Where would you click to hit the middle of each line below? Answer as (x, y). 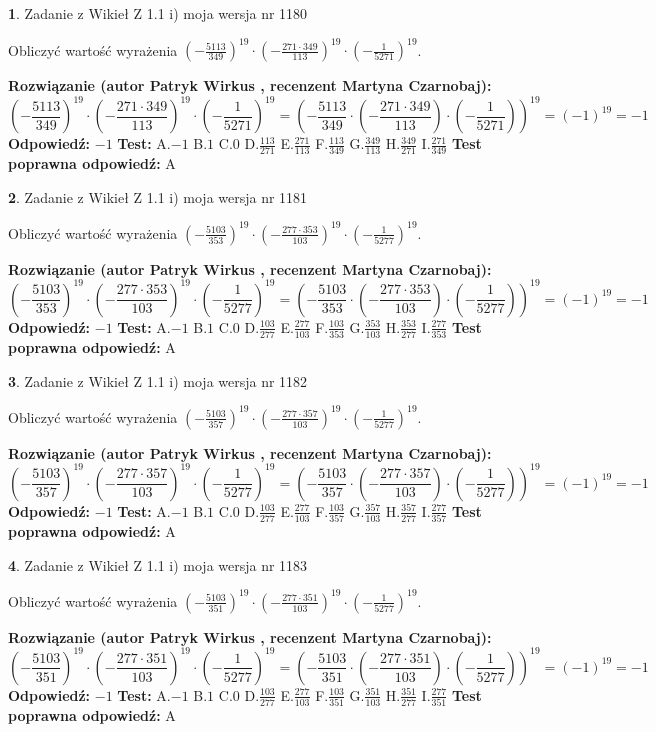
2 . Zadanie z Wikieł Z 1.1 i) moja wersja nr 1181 (158, 196)
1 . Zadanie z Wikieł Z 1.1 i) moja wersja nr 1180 (158, 13)
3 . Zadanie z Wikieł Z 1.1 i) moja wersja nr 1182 (158, 380)
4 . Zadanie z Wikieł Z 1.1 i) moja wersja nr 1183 (158, 564)
